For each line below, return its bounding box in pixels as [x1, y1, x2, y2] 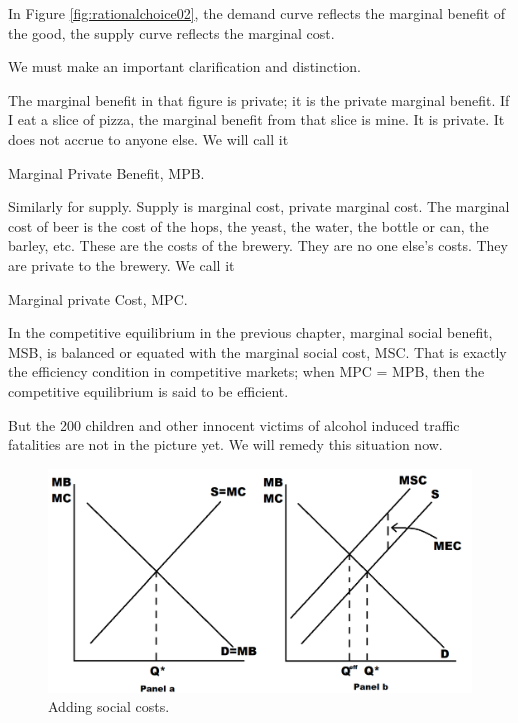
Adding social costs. [48, 696, 170, 717]
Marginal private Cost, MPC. [8, 288, 188, 309]
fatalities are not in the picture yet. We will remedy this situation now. [8, 434, 443, 455]
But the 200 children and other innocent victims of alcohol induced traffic [8, 414, 460, 435]
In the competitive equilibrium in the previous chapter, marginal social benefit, [8, 322, 493, 343]
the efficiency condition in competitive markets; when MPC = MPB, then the [8, 361, 485, 382]
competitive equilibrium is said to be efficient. [8, 380, 289, 401]
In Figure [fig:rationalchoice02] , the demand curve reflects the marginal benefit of [8, 3, 506, 23]
